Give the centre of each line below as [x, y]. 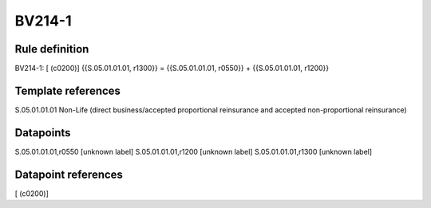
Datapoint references [69, 174]
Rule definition [52, 49]
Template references [68, 90]
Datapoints [43, 133]
